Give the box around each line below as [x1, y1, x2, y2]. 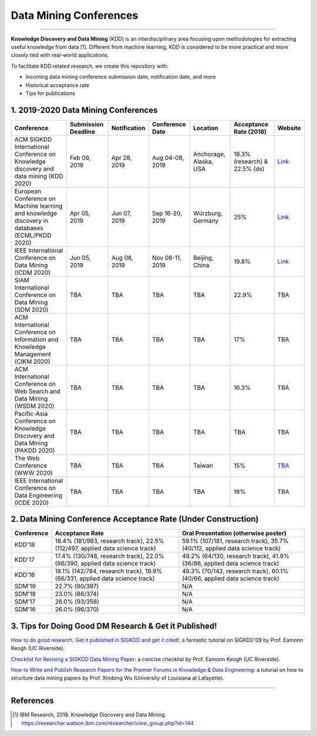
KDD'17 [14, 556, 35, 564]
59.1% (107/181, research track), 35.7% [182, 537, 289, 545]
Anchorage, [193, 150, 226, 158]
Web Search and [14, 387, 61, 395]
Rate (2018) [234, 127, 267, 135]
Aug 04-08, [151, 154, 184, 162]
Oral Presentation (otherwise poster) [182, 529, 287, 538]
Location [193, 124, 218, 132]
